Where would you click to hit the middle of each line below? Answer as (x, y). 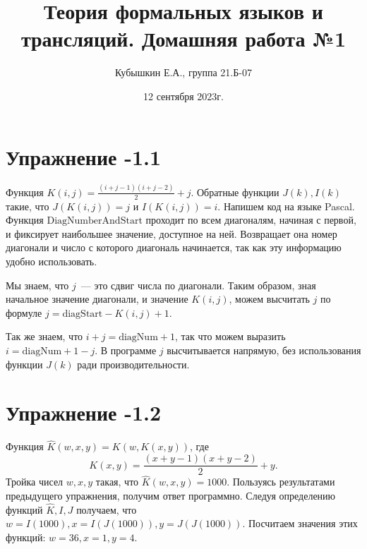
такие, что (28, 206)
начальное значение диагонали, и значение (97, 299)
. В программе (126, 350)
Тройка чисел (35, 482)
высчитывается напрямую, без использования (264, 350)
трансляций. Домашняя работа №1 (183, 38)
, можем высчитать (269, 299)
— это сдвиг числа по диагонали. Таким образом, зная (198, 285)
